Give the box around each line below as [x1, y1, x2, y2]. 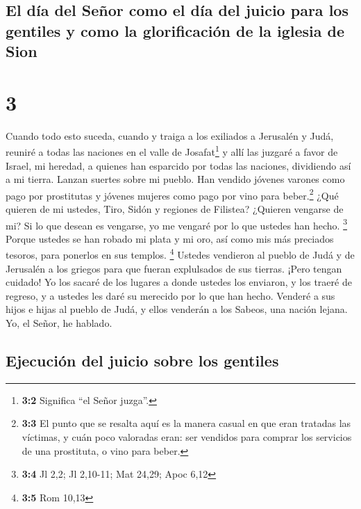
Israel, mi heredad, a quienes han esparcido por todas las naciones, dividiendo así [6, 158, 351, 172]
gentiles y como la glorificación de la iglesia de [6, 19, 345, 41]
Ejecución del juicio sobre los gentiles [6, 350, 279, 371]
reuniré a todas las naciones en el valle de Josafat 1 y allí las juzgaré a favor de [6, 143, 338, 159]
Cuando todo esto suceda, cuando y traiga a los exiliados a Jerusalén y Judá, [6, 128, 334, 143]
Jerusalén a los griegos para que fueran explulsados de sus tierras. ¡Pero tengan [6, 261, 342, 275]
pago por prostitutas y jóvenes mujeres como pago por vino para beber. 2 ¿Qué [6, 186, 339, 202]
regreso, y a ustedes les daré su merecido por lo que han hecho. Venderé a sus [6, 288, 335, 302]
